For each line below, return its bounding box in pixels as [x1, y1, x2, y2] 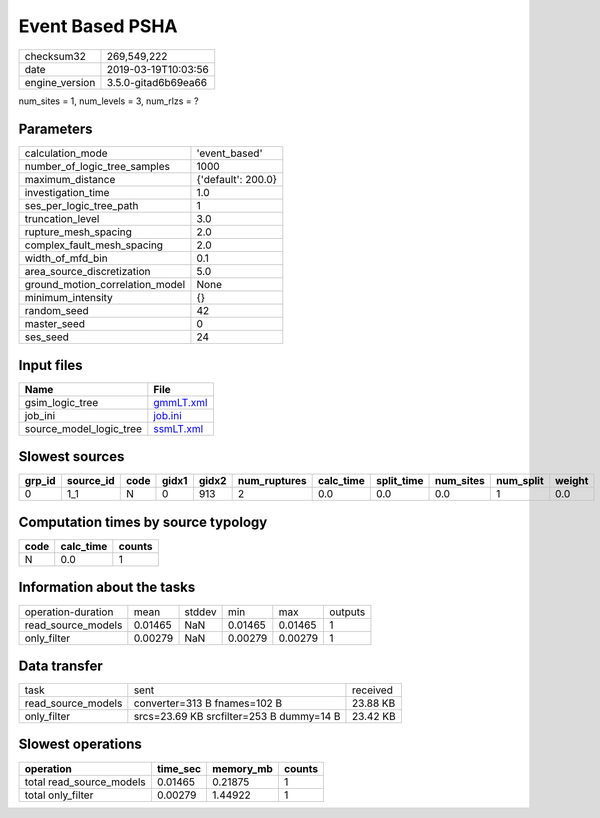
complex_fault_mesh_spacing [24, 238, 164, 252]
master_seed [24, 317, 85, 331]
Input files [18, 356, 84, 374]
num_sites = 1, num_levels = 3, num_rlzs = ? [18, 95, 199, 107]
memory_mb [211, 761, 274, 775]
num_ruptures [237, 474, 307, 488]
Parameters [18, 121, 93, 138]
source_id [66, 474, 115, 488]
